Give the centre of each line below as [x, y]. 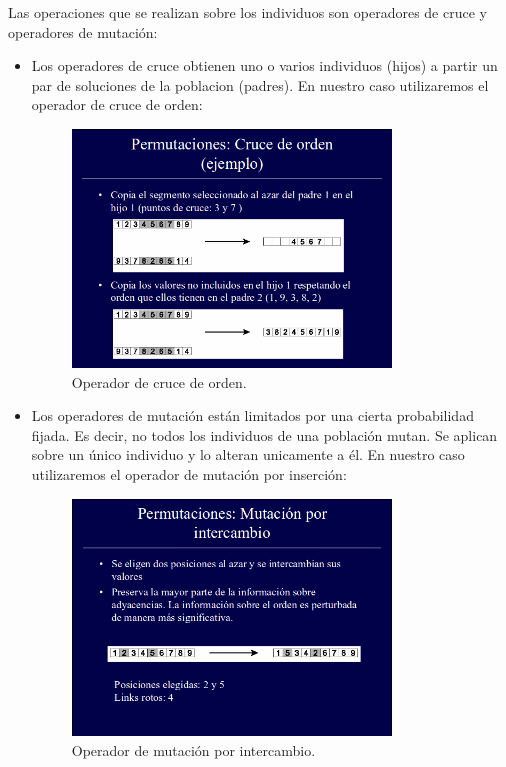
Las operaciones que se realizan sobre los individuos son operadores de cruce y [247, 12]
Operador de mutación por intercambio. [193, 749]
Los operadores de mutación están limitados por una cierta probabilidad [252, 415]
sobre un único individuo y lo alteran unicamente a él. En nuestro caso [248, 454]
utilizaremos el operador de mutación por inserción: [189, 473]
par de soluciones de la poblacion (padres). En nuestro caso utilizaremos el [260, 84]
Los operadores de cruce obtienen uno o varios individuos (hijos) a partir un [264, 65]
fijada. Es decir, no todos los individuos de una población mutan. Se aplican [264, 434]
